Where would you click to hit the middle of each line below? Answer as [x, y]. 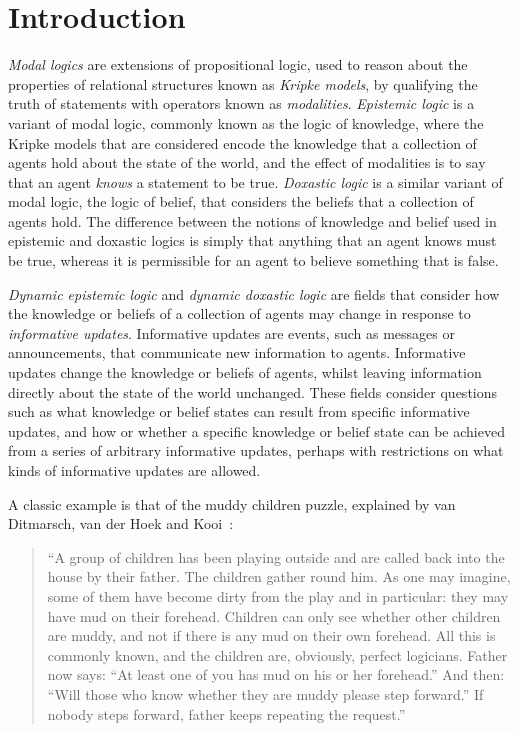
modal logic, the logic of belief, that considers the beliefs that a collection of [241, 201]
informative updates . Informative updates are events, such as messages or [231, 332]
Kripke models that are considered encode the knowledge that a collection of [242, 142]
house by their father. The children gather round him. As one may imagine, [279, 576]
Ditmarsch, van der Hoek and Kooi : [121, 523]
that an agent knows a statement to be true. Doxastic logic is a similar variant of [255, 181]
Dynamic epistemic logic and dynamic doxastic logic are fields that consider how [254, 293]
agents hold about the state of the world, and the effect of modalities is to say [247, 162]
